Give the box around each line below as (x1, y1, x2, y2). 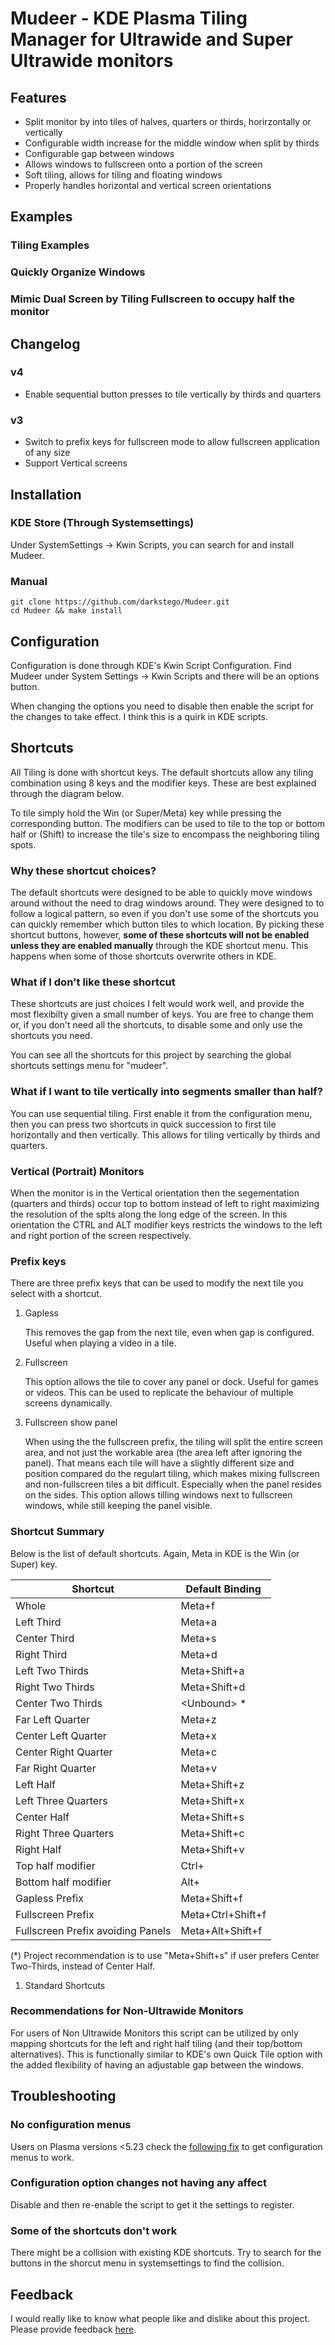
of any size (24, 447, 71, 459)
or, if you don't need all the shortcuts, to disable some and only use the (10, 1019, 303, 1031)
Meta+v (180, 1761, 217, 1775)
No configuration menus (10, 2118, 132, 2132)
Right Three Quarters (15, 1826, 115, 1840)
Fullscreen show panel (24, 1417, 118, 1429)
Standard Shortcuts (24, 1979, 106, 1991)
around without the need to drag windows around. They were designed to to (10, 897, 325, 909)
